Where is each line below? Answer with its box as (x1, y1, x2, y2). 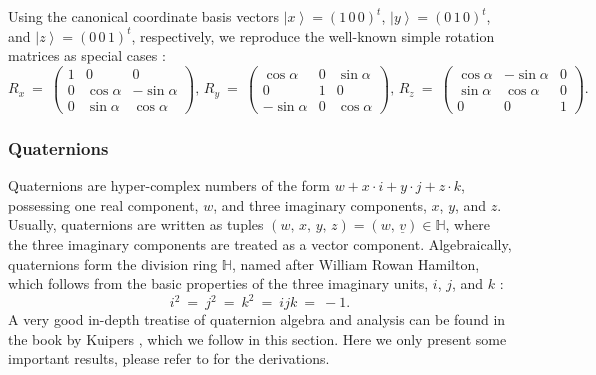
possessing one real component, (8, 194, 199, 215)
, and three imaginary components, (213, 194, 427, 215)
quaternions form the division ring (8, 253, 218, 274)
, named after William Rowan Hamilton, (231, 253, 480, 274)
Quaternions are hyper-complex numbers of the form (8, 175, 330, 196)
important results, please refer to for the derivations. (8, 348, 330, 369)
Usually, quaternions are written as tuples (8, 214, 264, 235)
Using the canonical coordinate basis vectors (8, 6, 280, 26)
